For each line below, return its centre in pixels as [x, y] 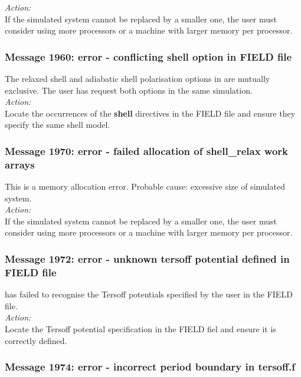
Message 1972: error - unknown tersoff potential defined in [147, 259]
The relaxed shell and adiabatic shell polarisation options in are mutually [138, 78]
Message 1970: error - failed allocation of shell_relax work [146, 151]
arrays [20, 164]
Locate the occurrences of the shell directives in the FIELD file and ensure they [150, 113]
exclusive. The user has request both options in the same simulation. [129, 90]
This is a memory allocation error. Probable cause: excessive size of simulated [145, 186]
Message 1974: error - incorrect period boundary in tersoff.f [150, 367]
